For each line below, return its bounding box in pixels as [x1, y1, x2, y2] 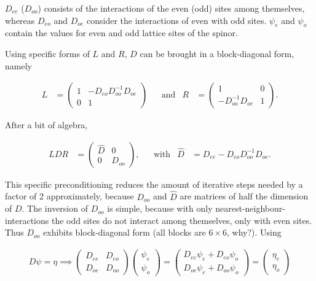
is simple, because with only [107, 202, 213, 215]
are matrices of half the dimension [180, 190, 309, 202]
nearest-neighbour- [215, 202, 285, 215]
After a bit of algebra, [5, 118, 88, 131]
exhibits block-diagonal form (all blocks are [43, 226, 206, 239]
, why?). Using [226, 226, 282, 239]
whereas [5, 13, 35, 26]
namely [5, 59, 32, 72]
